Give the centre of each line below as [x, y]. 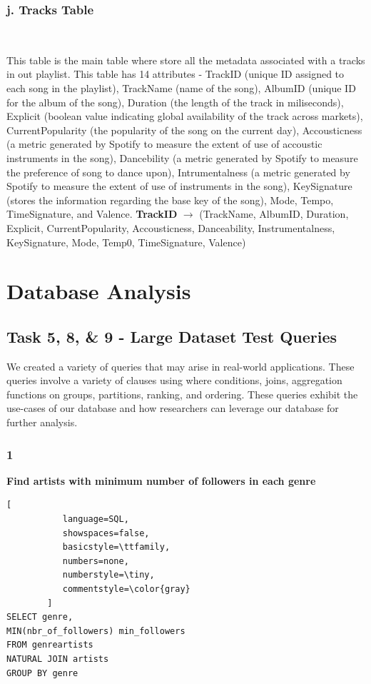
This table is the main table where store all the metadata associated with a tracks [186, 60]
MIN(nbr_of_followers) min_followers [96, 631]
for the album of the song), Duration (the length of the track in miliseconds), [175, 102]
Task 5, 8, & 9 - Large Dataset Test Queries [172, 336]
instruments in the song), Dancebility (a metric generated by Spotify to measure [182, 157]
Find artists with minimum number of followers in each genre [161, 480]
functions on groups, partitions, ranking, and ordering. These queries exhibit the [182, 394]
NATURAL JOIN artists [58, 659]
